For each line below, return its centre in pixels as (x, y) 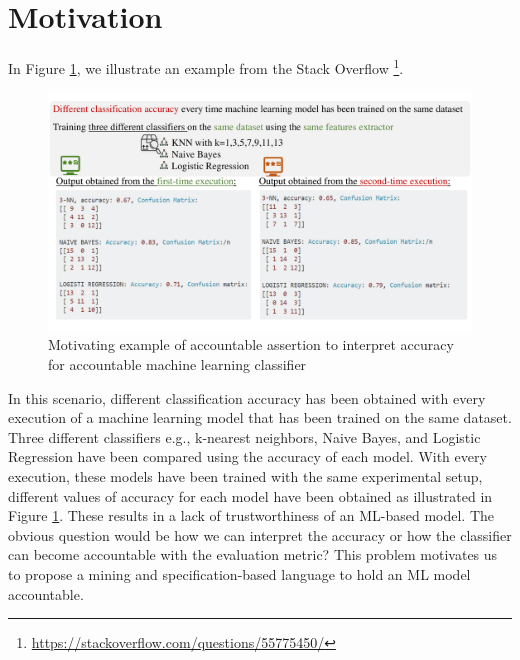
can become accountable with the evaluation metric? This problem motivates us (253, 554)
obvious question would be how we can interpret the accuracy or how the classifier (260, 534)
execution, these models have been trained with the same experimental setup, (245, 476)
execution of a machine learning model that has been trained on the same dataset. (260, 417)
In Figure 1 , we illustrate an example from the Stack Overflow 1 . (206, 66)
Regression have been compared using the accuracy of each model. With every (247, 456)
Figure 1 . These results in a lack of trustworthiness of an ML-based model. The (251, 515)
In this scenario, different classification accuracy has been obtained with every (247, 397)
